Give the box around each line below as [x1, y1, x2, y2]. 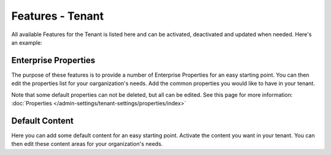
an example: [11, 39, 42, 46]
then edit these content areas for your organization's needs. [11, 140, 163, 148]
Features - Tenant [11, 9, 104, 23]
